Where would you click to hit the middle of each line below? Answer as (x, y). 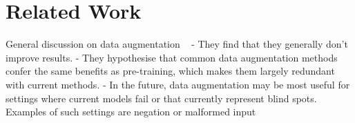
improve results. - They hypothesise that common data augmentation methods (172, 57)
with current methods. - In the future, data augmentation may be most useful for (178, 84)
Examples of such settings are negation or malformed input (131, 112)
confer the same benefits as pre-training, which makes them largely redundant (170, 71)
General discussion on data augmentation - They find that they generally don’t (177, 44)
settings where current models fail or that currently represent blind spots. (161, 98)
